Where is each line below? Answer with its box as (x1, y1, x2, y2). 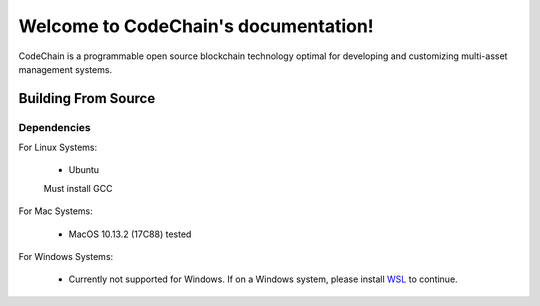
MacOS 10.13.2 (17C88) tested (68, 228, 192, 240)
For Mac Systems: (18, 205, 94, 217)
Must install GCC (43, 182, 114, 194)
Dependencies (18, 120, 92, 134)
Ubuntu (68, 164, 100, 176)
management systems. (18, 63, 113, 75)
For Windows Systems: (18, 251, 114, 263)
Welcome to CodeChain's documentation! (18, 15, 374, 37)
